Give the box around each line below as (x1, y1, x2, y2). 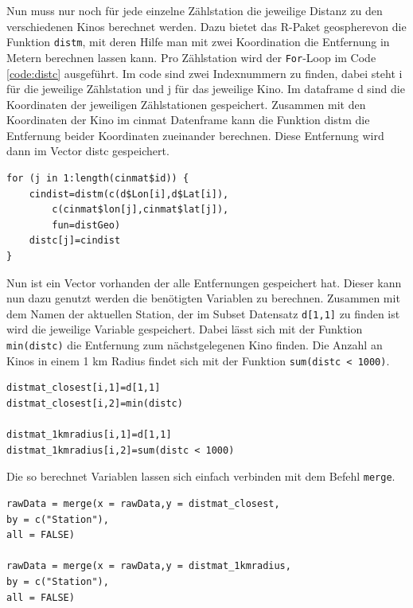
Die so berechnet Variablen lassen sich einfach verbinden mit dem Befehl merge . (6, 468, 395, 485)
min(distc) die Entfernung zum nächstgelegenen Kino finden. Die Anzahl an (6, 337, 383, 353)
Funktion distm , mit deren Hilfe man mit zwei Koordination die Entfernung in (6, 33, 390, 50)
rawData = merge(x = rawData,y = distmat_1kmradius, (6, 560, 291, 572)
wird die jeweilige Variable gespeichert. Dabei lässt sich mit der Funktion (6, 321, 363, 337)
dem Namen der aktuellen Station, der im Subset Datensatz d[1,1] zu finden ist (6, 305, 400, 322)
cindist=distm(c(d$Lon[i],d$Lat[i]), (29, 188, 229, 200)
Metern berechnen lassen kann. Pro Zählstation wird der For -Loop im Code (6, 49, 376, 65)
